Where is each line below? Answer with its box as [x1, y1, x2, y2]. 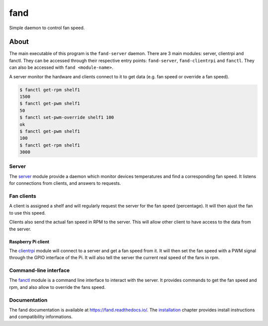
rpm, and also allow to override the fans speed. [9, 284, 106, 290]
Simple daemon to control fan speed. [9, 25, 85, 31]
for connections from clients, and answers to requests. [9, 180, 121, 186]
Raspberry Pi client [9, 238, 50, 245]
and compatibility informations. [9, 314, 73, 320]
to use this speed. [9, 210, 46, 216]
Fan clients [9, 193, 37, 200]
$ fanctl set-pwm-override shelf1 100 [19, 114, 114, 120]
